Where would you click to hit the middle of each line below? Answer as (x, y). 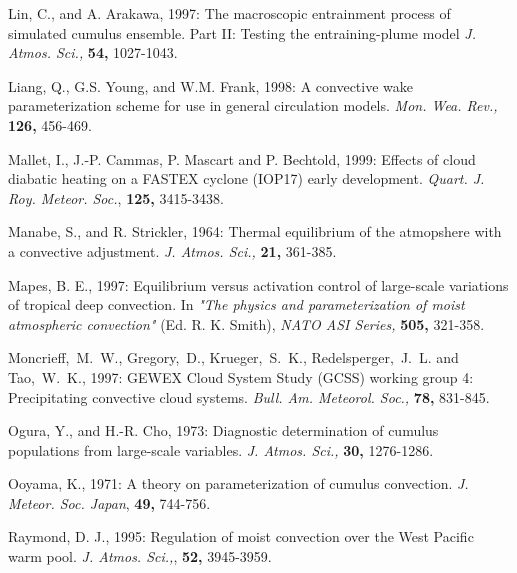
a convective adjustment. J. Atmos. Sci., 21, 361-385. (172, 250)
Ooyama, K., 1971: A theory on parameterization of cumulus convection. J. (238, 483)
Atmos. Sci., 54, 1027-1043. (93, 52)
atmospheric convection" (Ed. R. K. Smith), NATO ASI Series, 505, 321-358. (246, 323)
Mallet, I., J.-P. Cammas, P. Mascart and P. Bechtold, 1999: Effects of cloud (242, 158)
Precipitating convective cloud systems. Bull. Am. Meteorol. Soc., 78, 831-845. (249, 396)
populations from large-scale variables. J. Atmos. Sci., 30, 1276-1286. (221, 449)
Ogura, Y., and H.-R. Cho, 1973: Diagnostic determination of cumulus (223, 430)
